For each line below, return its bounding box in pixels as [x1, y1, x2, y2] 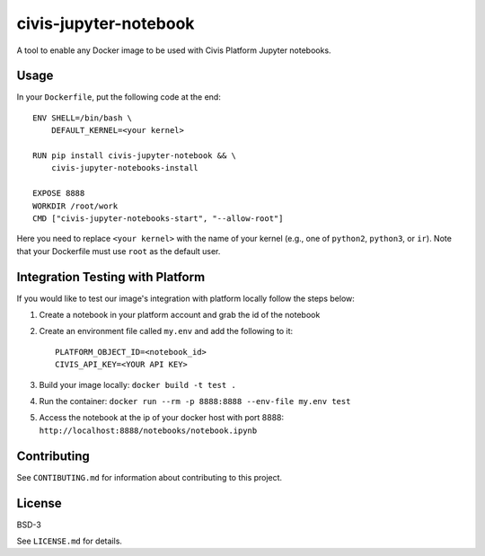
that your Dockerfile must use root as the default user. [16, 245, 221, 256]
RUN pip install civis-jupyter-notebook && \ [32, 151, 237, 161]
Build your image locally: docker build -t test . [39, 379, 237, 390]
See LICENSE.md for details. [16, 535, 123, 546]
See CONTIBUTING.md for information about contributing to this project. [16, 472, 283, 482]
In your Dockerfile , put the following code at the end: [16, 92, 222, 102]
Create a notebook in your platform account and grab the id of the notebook [39, 310, 321, 321]
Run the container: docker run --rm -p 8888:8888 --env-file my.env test [39, 396, 351, 406]
